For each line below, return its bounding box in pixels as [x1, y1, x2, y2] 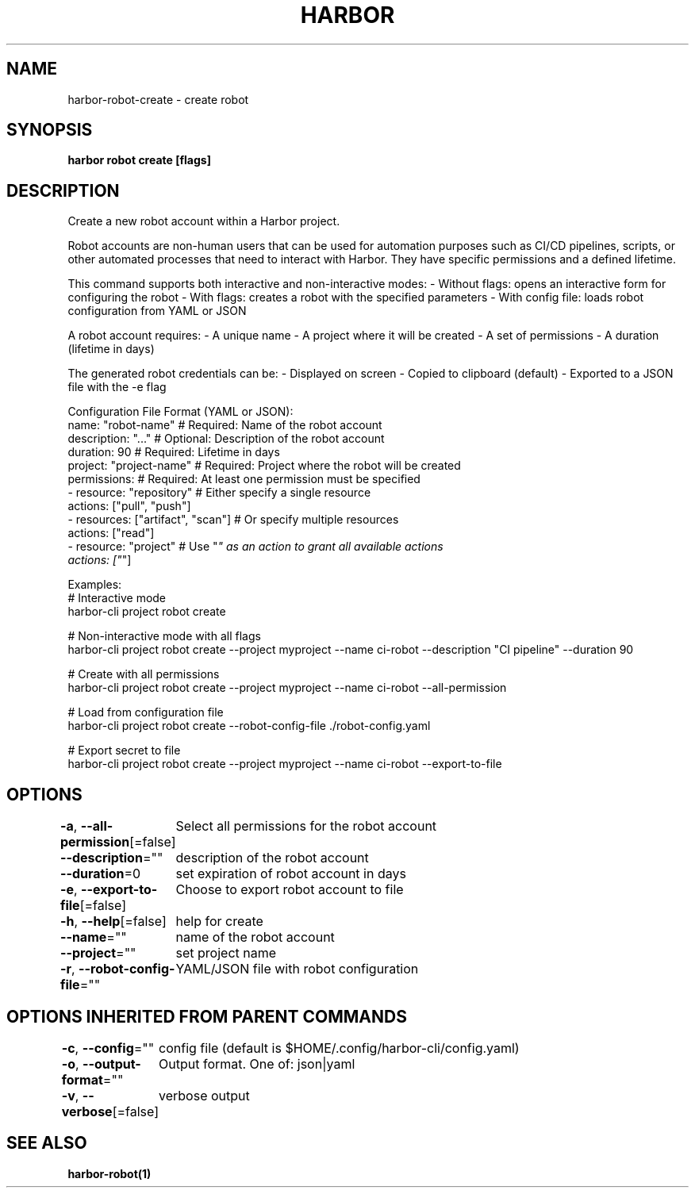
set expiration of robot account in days [175, 866, 406, 882]
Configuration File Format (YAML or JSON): [67, 405, 294, 419]
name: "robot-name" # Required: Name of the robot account [67, 418, 382, 432]
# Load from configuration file [67, 705, 224, 720]
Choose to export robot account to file [175, 881, 404, 898]
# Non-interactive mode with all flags [67, 629, 261, 643]
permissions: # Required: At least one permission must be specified [67, 472, 420, 486]
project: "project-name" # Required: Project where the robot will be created [67, 459, 461, 473]
